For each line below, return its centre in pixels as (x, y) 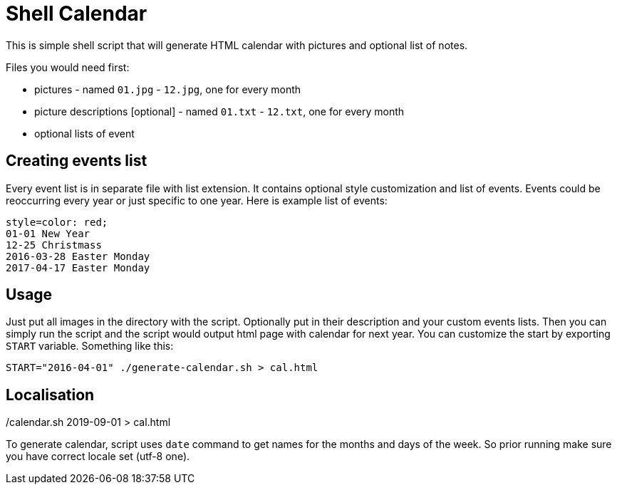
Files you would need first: (68, 67)
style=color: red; (57, 222)
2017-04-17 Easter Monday (78, 267)
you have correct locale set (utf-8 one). (98, 457)
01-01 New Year (48, 233)
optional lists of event (84, 133)
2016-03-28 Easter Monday (78, 256)
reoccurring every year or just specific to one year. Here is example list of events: (197, 200)
